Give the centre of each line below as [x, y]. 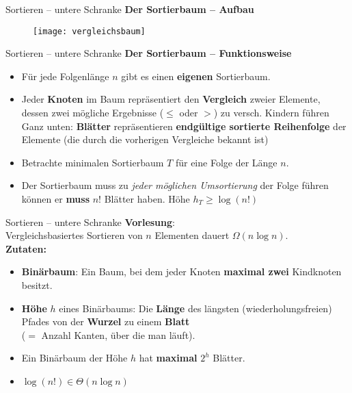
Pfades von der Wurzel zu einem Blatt [106, 321]
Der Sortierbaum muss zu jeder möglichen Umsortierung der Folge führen [175, 185]
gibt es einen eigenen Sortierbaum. [196, 76]
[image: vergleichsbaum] [89, 31]
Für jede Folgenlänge [65, 76]
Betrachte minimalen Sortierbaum [93, 162]
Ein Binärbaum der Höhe [75, 358]
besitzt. [37, 284]
